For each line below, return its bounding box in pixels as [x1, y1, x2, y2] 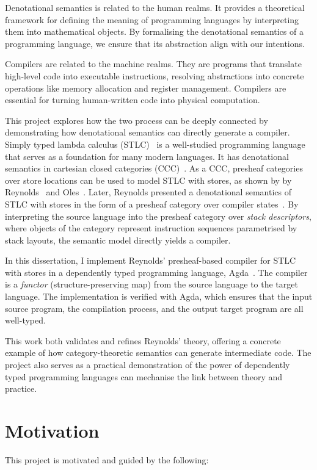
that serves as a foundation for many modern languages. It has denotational [5, 150, 289, 162]
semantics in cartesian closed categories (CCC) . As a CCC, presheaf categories [5, 162, 303, 175]
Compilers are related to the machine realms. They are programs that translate [5, 57, 302, 70]
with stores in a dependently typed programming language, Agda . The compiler [5, 266, 308, 278]
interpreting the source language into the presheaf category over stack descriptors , [5, 209, 312, 222]
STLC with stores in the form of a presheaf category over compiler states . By [5, 197, 299, 210]
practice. [5, 382, 37, 395]
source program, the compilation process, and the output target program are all [5, 302, 304, 314]
